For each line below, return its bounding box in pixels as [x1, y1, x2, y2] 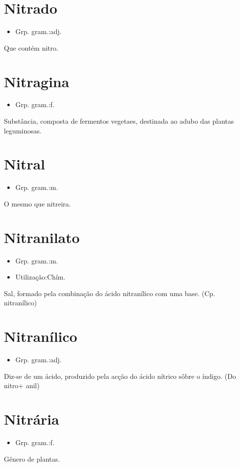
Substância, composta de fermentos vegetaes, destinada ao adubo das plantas [4, 116, 234, 126]
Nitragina [4, 71, 70, 91]
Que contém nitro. [4, 42, 58, 53]
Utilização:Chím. [15, 272, 66, 282]
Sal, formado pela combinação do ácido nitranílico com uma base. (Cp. [4, 288, 215, 298]
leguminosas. [4, 125, 42, 135]
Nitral [4, 154, 45, 174]
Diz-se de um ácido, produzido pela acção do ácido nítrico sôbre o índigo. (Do [4, 371, 236, 381]
